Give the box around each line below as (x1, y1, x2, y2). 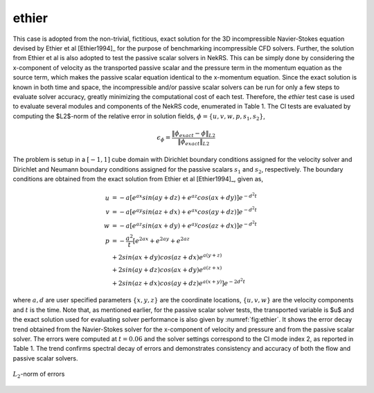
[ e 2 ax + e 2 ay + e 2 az (132, 236, 190, 245)
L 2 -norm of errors (12, 370, 65, 380)
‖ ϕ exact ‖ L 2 (177, 137, 210, 147)
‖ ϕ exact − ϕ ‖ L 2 (171, 129, 216, 138)
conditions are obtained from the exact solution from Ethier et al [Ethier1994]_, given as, (12, 174, 263, 183)
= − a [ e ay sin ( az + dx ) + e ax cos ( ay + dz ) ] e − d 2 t (112, 205, 258, 216)
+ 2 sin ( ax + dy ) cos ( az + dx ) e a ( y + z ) (112, 252, 222, 261)
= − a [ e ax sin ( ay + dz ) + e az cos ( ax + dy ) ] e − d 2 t (112, 192, 258, 202)
